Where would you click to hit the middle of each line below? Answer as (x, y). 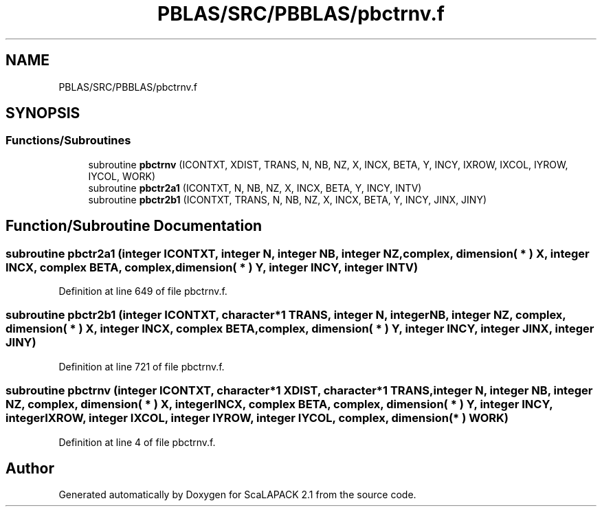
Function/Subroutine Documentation (134, 226)
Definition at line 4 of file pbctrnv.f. (137, 442)
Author (30, 468)
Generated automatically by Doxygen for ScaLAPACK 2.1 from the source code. (237, 495)
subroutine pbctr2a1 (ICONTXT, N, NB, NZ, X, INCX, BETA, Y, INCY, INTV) (255, 188)
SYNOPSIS (43, 113)
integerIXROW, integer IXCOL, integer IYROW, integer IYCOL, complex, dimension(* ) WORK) (257, 418)
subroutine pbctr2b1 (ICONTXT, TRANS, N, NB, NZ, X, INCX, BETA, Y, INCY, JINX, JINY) (288, 199)
